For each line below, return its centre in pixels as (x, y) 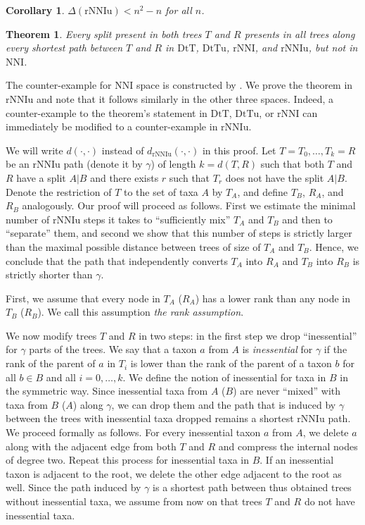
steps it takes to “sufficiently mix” (157, 219)
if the (335, 349)
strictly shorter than (49, 274)
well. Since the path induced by (73, 487)
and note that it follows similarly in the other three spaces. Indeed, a (185, 98)
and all (61, 377)
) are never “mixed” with (287, 391)
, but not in (333, 48)
